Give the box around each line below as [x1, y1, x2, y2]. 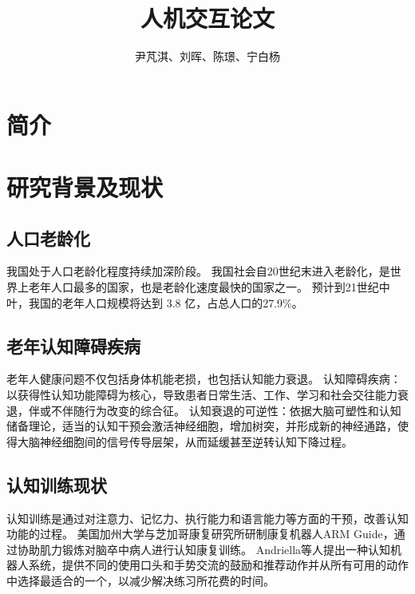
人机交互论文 [140, 2, 275, 34]
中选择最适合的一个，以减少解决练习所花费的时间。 [6, 572, 275, 589]
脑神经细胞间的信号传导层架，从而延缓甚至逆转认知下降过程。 [28, 433, 353, 449]
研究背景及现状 [6, 171, 164, 204]
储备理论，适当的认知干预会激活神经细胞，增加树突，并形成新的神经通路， [6, 418, 397, 434]
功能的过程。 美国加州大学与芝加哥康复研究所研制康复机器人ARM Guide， [6, 525, 394, 542]
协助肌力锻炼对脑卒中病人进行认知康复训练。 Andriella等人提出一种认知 [17, 541, 391, 557]
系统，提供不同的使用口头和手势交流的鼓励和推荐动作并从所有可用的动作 [28, 556, 409, 573]
